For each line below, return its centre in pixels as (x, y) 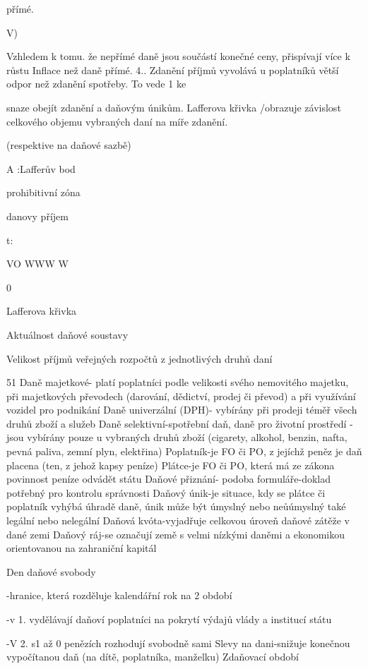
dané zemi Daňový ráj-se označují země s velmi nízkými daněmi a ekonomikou (176, 534)
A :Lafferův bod (41, 168)
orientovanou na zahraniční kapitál (82, 548)
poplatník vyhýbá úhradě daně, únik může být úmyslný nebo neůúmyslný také (176, 506)
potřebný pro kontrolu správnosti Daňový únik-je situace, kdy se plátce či (166, 492)
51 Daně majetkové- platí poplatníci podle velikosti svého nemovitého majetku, (178, 382)
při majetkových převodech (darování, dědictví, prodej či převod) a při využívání (181, 396)
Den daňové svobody (51, 571)
